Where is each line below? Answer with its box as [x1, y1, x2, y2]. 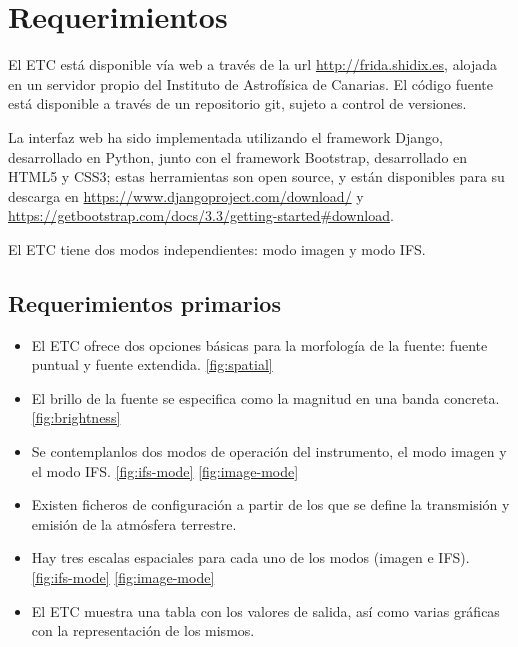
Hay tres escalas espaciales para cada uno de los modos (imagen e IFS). [31, 547, 470, 568]
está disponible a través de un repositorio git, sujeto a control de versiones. [8, 93, 467, 114]
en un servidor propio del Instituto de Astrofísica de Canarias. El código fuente [8, 73, 493, 94]
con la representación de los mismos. [31, 620, 255, 641]
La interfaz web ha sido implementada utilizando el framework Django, [8, 126, 443, 147]
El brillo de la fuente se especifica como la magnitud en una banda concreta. [31, 387, 500, 408]
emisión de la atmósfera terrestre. [31, 513, 237, 534]
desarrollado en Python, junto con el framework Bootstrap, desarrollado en [8, 146, 468, 167]
